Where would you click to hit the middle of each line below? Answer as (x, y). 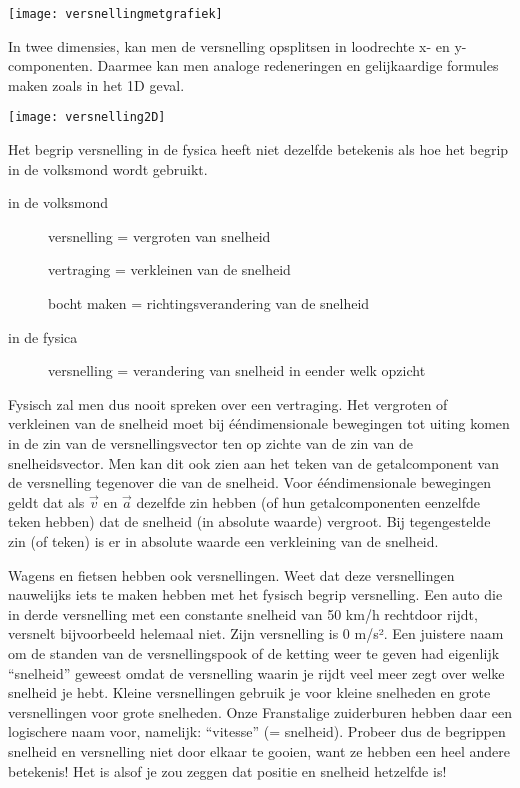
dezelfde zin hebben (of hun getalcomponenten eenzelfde (308, 501)
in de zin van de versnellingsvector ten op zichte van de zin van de (211, 443)
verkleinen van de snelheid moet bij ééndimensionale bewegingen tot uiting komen (259, 423)
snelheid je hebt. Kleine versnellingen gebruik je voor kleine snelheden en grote (249, 692)
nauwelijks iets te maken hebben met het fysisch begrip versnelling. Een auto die (255, 594)
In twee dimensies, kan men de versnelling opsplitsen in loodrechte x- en (229, 45)
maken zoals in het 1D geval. (96, 84)
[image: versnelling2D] (87, 117)
